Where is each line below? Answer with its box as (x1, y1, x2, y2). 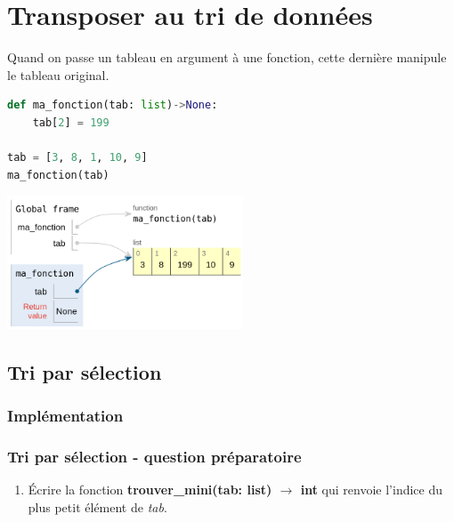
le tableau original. (7, 65, 109, 84)
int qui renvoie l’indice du (300, 480, 443, 499)
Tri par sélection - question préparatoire (7, 446, 302, 468)
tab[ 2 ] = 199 (32, 116, 109, 129)
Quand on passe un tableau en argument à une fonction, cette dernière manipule (7, 48, 447, 67)
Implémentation (7, 405, 124, 427)
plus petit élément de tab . (28, 497, 167, 516)
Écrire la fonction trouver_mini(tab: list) (28, 480, 272, 499)
